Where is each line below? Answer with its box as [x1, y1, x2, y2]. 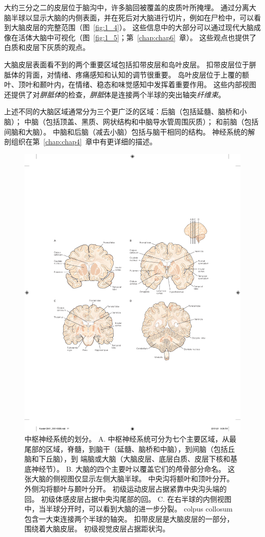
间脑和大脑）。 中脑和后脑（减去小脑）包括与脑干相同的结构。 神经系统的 [4, 126, 248, 137]
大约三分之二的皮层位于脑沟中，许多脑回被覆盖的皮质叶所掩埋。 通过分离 [4, 2, 249, 12]
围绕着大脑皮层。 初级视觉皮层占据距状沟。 [24, 523, 170, 534]
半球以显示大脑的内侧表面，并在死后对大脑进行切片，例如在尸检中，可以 [11, 12, 254, 22]
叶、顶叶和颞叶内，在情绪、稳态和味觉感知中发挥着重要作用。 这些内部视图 [4, 79, 256, 90]
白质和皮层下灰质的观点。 [4, 42, 90, 53]
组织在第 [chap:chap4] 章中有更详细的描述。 [11, 136, 157, 147]
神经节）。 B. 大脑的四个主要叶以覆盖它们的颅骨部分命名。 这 [31, 463, 235, 474]
